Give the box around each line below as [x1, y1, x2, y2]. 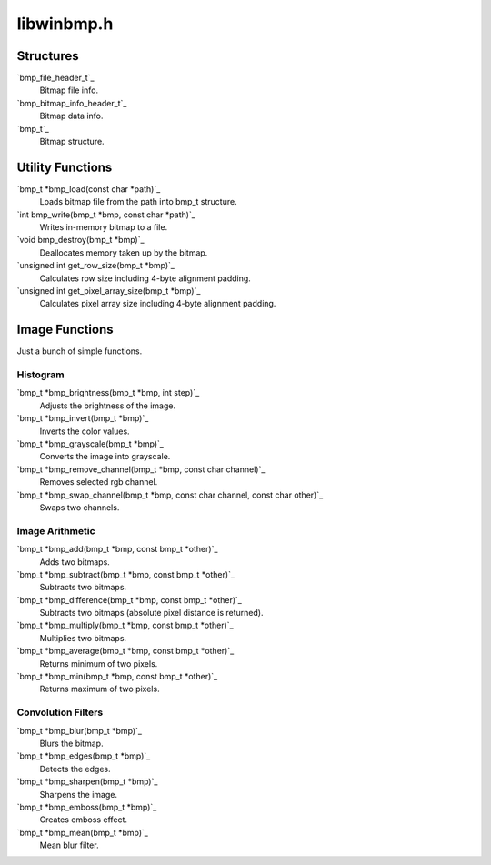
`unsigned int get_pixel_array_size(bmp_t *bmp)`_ [16, 286, 201, 297]
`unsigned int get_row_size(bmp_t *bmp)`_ [16, 260, 175, 271]
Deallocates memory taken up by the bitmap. [39, 246, 208, 258]
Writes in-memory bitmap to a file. [39, 222, 168, 233]
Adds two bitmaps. [39, 556, 111, 568]
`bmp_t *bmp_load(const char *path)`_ [16, 183, 161, 195]
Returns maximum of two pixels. [39, 683, 160, 695]
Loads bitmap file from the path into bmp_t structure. [39, 196, 237, 207]
